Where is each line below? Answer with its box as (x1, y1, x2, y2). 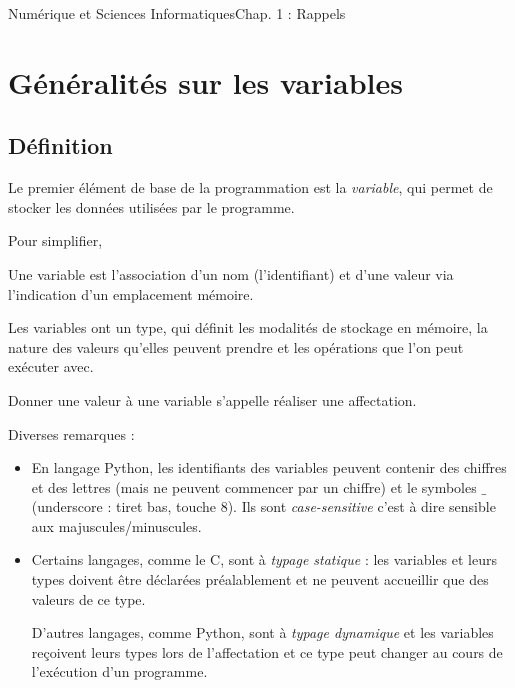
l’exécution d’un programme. (31, 661, 208, 682)
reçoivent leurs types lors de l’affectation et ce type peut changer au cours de (31, 641, 503, 662)
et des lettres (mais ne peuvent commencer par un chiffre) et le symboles (31, 476, 477, 497)
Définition (8, 130, 113, 161)
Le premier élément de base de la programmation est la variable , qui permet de (8, 177, 493, 198)
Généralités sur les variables (8, 61, 403, 102)
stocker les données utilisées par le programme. (8, 196, 295, 217)
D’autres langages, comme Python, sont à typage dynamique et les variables (31, 622, 494, 643)
